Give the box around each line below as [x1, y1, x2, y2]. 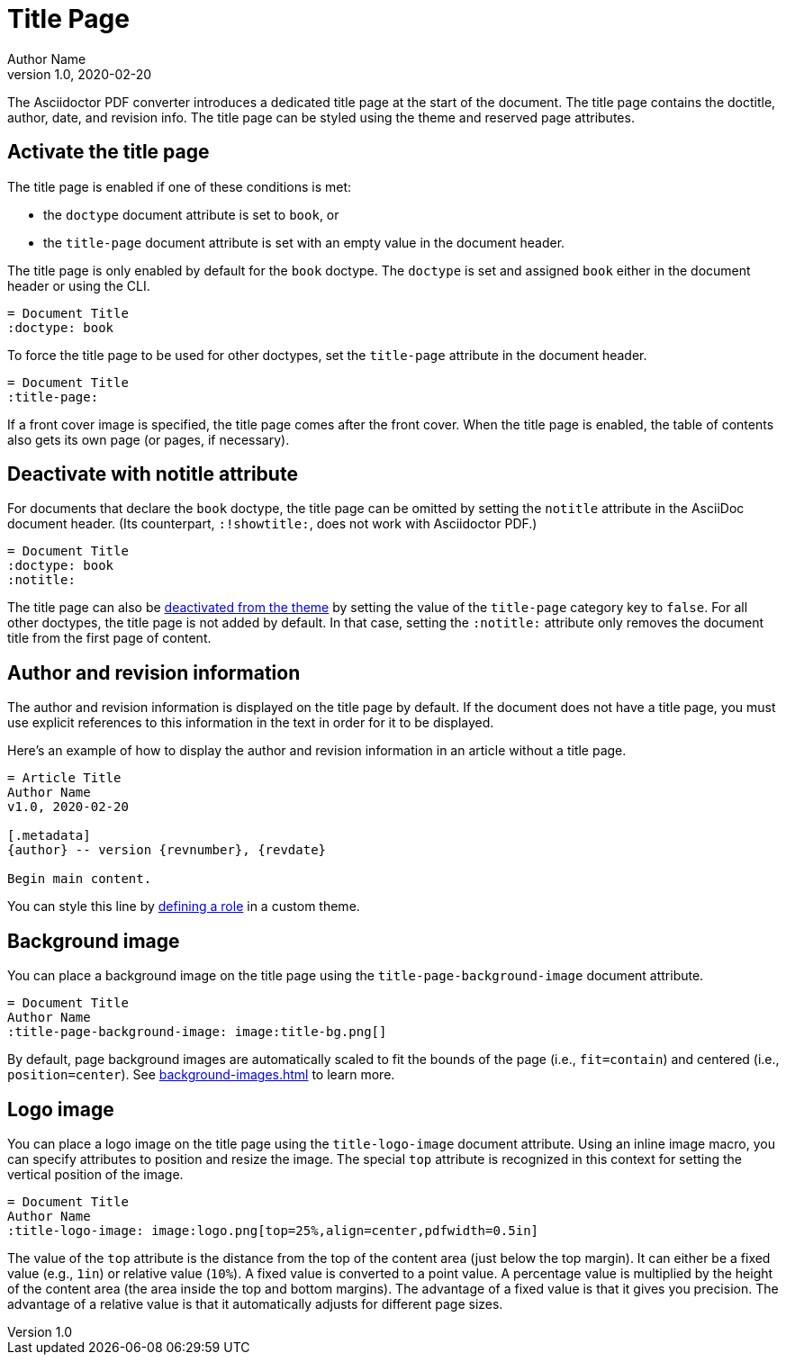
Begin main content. [7, 871, 152, 887]
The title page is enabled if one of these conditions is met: [7, 178, 352, 194]
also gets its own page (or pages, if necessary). [7, 431, 290, 447]
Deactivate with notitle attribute [7, 463, 298, 486]
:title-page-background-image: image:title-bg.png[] [7, 1024, 387, 1040]
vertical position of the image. [7, 1166, 184, 1182]
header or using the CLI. [7, 277, 150, 293]
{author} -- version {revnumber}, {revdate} [7, 843, 327, 858]
